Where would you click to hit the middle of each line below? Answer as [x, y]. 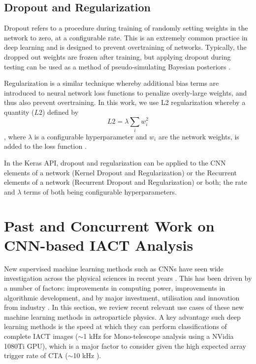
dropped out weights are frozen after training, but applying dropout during [117, 56]
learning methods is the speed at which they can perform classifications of [115, 326]
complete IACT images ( [41, 336]
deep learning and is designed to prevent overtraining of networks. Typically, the [125, 47]
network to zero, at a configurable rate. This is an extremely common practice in [126, 37]
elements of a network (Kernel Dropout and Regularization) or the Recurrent [121, 172]
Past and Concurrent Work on [109, 225]
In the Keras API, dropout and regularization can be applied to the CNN [115, 163]
